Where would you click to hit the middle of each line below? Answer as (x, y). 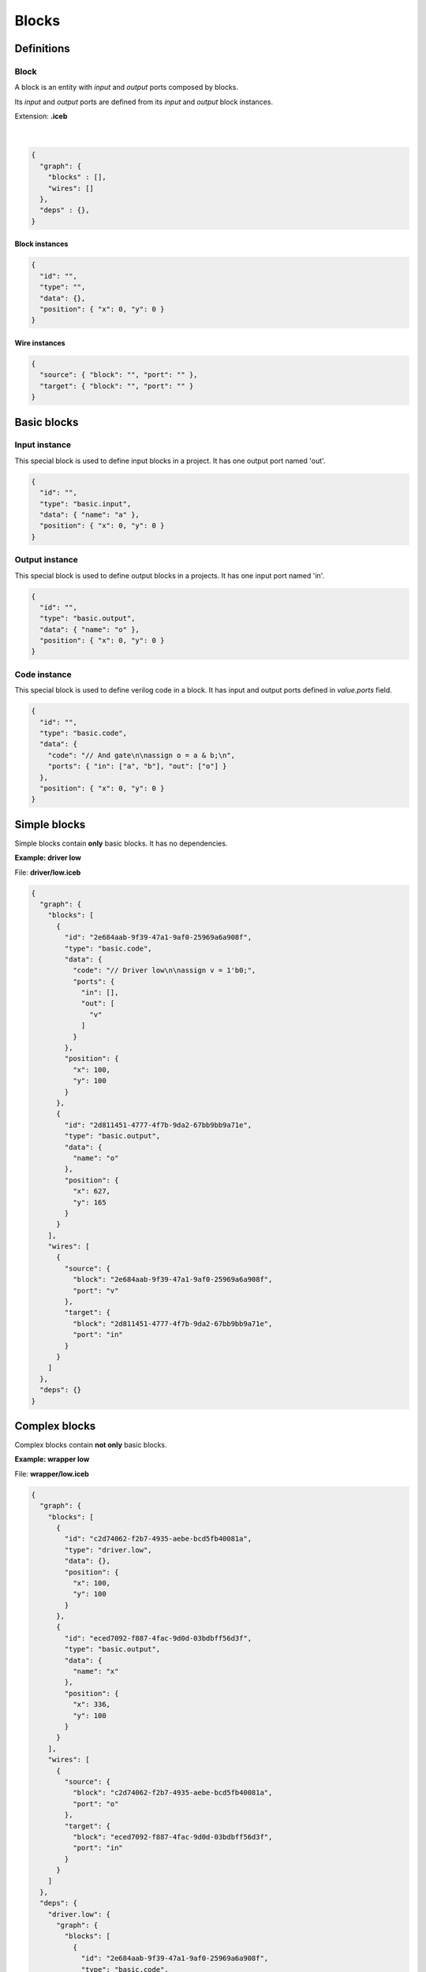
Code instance (43, 674)
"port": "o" (95, 1804)
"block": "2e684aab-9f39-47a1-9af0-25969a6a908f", (172, 1279)
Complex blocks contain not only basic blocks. (91, 1445)
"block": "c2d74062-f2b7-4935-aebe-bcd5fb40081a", (172, 1793)
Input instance (43, 445)
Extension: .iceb (41, 116)
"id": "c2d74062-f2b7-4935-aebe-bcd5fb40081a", (158, 1539)
